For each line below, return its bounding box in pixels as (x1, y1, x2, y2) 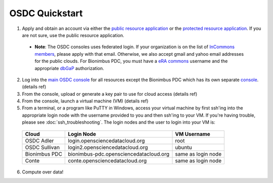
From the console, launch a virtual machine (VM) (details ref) (22, 98, 149, 104)
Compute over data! (22, 169, 64, 175)
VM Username (175, 130, 211, 137)
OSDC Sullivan (25, 143, 60, 151)
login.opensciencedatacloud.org (68, 137, 145, 144)
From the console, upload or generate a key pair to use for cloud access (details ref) (22, 91, 198, 97)
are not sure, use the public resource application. (22, 32, 124, 38)
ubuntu (175, 143, 192, 151)
